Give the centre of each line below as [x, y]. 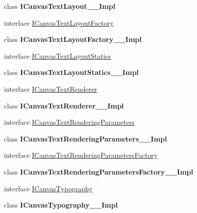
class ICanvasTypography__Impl [61, 205]
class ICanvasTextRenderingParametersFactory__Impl [99, 171]
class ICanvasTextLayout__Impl [60, 6]
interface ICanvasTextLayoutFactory [59, 22]
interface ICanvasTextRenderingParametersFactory [81, 155]
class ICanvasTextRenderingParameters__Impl [85, 138]
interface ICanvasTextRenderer [50, 89]
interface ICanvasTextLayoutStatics [58, 55]
